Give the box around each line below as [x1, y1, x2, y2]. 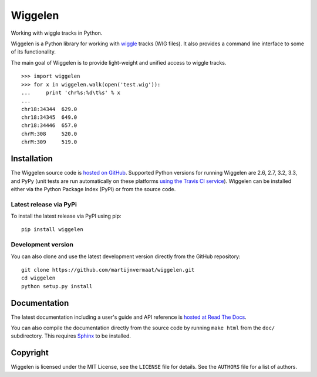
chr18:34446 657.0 [21, 122, 77, 129]
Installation [11, 154, 53, 164]
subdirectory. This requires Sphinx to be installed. [11, 332, 131, 339]
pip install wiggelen [21, 226, 83, 233]
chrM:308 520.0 [21, 130, 77, 137]
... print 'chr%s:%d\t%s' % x [21, 89, 120, 96]
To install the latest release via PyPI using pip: [11, 212, 122, 220]
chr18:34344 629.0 [21, 106, 77, 112]
